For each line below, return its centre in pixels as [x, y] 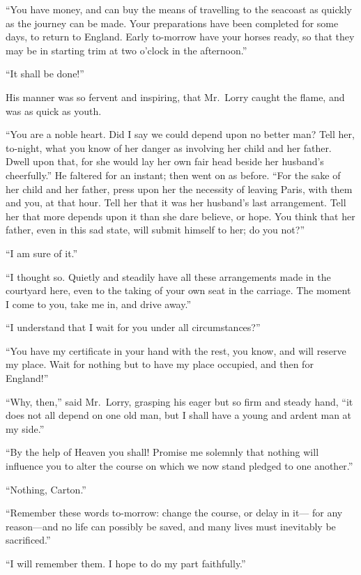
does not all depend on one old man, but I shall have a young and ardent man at [179, 415]
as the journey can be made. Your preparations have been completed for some [172, 23]
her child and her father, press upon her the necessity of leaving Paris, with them [179, 189]
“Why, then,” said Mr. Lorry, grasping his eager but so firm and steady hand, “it [179, 401]
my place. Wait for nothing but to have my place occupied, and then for [160, 364]
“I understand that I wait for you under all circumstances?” [133, 327]
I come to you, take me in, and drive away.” [98, 304]
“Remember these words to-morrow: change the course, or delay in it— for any [174, 513]
